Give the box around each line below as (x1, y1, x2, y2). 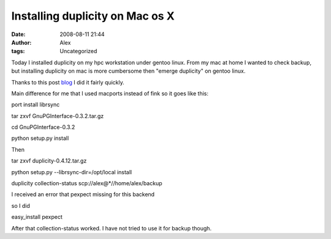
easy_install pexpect (11, 213, 63, 221)
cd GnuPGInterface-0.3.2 (11, 123, 75, 131)
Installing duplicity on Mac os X (11, 9, 175, 23)
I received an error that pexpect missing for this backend (11, 191, 155, 198)
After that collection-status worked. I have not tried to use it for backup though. (11, 224, 211, 232)
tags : (11, 48, 25, 55)
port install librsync (11, 101, 60, 108)
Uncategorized (59, 48, 97, 55)
